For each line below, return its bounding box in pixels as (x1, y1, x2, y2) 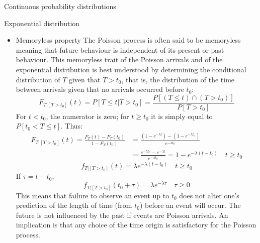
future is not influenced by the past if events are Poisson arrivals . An (16, 209, 228, 220)
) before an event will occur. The (139, 200, 241, 210)
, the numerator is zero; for (46, 110, 129, 121)
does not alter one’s (179, 190, 239, 200)
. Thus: (60, 120, 83, 131)
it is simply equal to (151, 110, 213, 121)
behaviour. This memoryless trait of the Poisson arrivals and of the (16, 54, 223, 65)
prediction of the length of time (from (16, 200, 132, 210)
